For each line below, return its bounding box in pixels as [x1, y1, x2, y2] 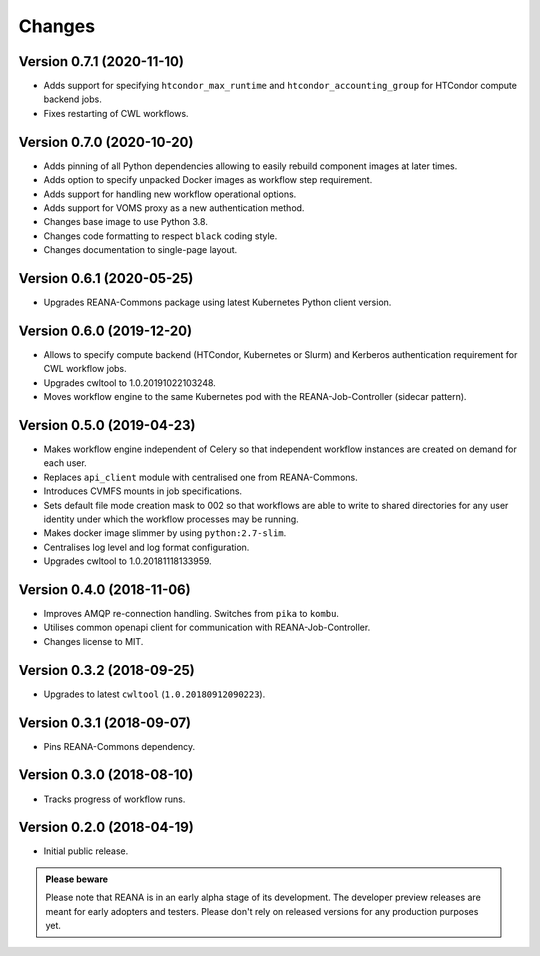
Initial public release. [43, 845, 129, 857]
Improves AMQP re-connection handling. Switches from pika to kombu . [43, 608, 340, 620]
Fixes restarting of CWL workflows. [43, 107, 189, 119]
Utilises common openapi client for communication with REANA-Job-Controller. [43, 621, 371, 634]
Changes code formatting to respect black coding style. [43, 230, 278, 242]
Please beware [45, 873, 109, 885]
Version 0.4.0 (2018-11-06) [18, 581, 191, 598]
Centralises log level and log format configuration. [43, 541, 250, 553]
